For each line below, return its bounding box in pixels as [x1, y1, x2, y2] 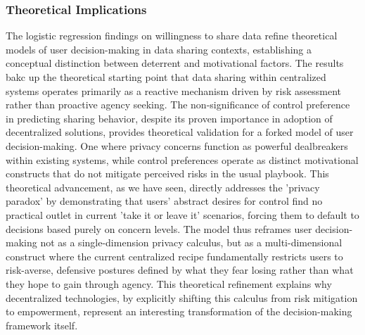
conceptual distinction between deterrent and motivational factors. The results [6, 56, 344, 70]
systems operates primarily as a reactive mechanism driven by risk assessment [6, 83, 341, 98]
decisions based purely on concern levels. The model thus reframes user [6, 221, 312, 236]
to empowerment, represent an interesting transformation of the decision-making [6, 304, 352, 319]
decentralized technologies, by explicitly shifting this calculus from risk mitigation [6, 290, 358, 305]
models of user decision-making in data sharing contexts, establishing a [6, 42, 312, 56]
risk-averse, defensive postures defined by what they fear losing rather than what [6, 263, 354, 277]
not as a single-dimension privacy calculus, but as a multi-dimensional [40, 235, 342, 250]
